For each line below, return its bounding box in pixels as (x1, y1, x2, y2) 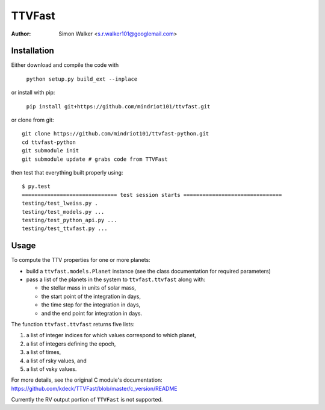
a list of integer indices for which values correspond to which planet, (26, 332, 197, 339)
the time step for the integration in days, (41, 301, 141, 308)
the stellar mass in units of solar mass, (41, 284, 137, 291)
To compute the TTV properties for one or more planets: (11, 256, 150, 264)
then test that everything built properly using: (11, 169, 123, 176)
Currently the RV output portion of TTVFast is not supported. (11, 396, 163, 403)
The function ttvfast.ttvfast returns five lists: (11, 320, 135, 328)
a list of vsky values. (26, 365, 77, 373)
